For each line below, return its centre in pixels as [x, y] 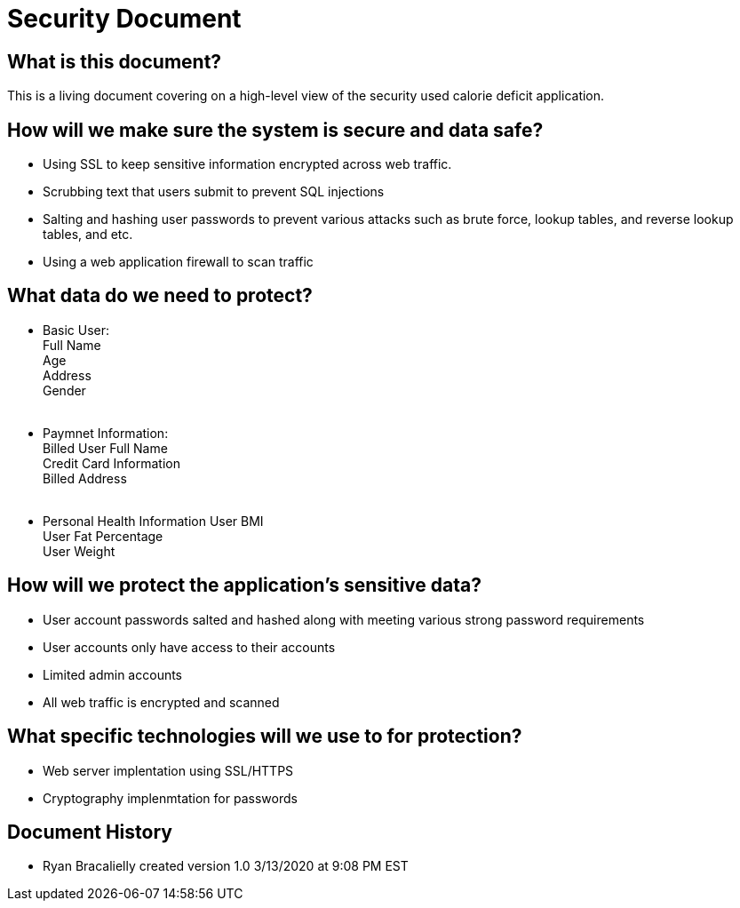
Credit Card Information [111, 463]
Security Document [124, 19]
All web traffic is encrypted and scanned [161, 702]
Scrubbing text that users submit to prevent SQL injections [214, 192]
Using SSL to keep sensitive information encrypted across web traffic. [247, 164]
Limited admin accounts [113, 674]
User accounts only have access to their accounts [189, 647]
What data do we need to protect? [160, 296]
